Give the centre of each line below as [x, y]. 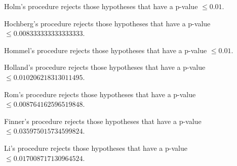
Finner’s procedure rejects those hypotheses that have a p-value [103, 121]
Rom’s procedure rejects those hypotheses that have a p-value [100, 94]
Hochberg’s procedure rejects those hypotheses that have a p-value [107, 23]
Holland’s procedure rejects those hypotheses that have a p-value [105, 67]
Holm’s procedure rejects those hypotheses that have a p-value [101, 6]
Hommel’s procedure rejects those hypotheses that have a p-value [106, 50]
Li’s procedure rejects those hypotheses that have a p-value [96, 148]
